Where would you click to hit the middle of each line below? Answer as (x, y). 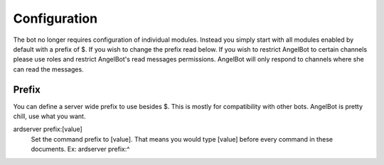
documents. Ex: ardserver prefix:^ (80, 149)
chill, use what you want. (49, 116)
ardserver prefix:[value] (48, 129)
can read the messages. (49, 69)
